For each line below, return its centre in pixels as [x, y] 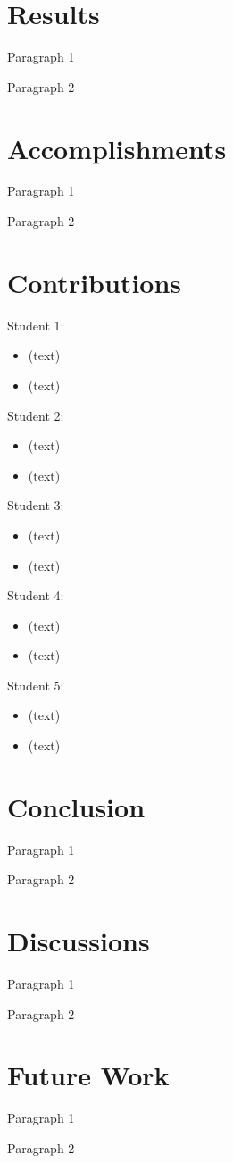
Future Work [88, 1075]
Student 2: [36, 415]
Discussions [79, 941]
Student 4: [36, 595]
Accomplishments [117, 148]
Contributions [95, 282]
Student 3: [36, 505]
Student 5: [36, 685]
